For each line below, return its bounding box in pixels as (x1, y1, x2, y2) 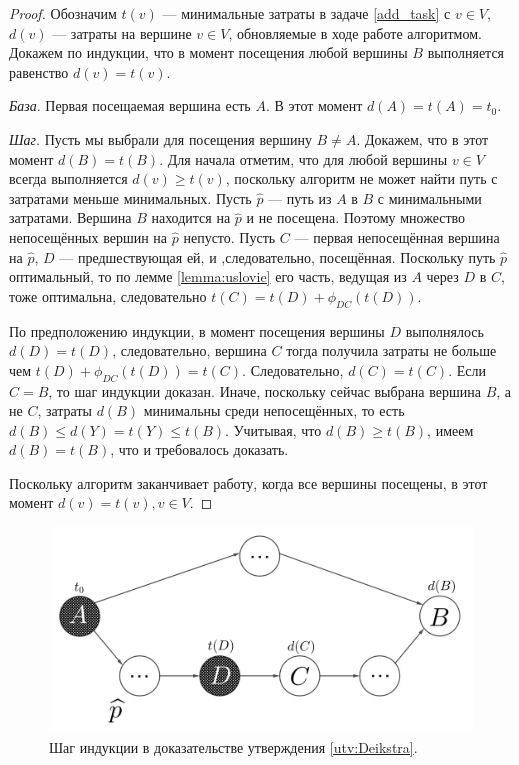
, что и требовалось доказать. (110, 439, 289, 460)
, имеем (427, 419, 474, 440)
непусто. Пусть (183, 226, 276, 247)
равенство (9, 61, 69, 82)
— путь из (268, 187, 332, 208)
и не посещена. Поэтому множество (246, 207, 466, 228)
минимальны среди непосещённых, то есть (143, 400, 405, 421)
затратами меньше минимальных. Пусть (9, 187, 252, 208)
